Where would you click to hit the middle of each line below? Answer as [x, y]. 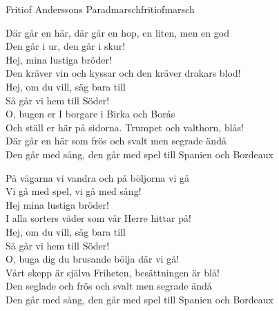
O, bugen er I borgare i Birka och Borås [90, 114]
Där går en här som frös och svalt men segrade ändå [116, 141]
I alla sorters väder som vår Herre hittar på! [98, 218]
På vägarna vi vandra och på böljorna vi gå [97, 177]
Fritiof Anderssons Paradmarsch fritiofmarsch [100, 9]
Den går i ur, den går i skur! [66, 46]
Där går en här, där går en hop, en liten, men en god [117, 32]
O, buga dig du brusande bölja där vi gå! [93, 259]
